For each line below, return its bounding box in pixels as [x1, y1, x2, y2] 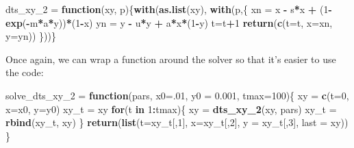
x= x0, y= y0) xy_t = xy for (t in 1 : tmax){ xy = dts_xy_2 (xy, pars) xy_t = [5, 101, 337, 116]
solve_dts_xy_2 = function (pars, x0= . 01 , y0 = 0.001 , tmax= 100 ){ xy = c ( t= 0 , [5, 88, 349, 102]
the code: [5, 65, 44, 79]
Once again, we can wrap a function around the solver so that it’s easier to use [5, 51, 336, 66]
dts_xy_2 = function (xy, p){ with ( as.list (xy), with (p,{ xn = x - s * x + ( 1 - [5, 2, 332, 16]
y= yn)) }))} [5, 29, 56, 43]
